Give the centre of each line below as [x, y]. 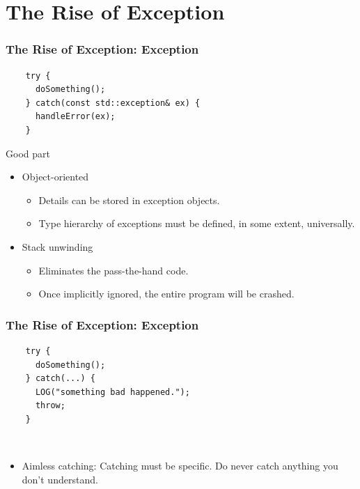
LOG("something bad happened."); [112, 392]
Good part [28, 153]
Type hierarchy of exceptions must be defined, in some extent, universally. [197, 223]
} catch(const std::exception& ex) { [113, 103]
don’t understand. [60, 479]
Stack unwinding [57, 246]
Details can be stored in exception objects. [129, 200]
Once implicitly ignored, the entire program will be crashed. [166, 294]
